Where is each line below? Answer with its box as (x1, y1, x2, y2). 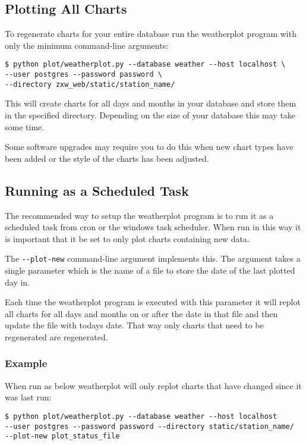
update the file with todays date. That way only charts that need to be (5, 319, 264, 331)
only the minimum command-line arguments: (5, 39, 169, 51)
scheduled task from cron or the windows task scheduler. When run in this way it (5, 221, 301, 233)
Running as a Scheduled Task (5, 181, 189, 199)
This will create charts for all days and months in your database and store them (5, 97, 296, 109)
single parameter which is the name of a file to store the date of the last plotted (5, 264, 295, 276)
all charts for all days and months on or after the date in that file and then (5, 307, 278, 319)
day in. (5, 275, 30, 288)
